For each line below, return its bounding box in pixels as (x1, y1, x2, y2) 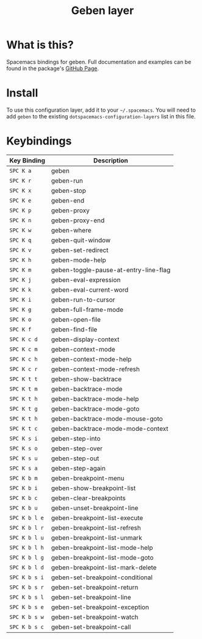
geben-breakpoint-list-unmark (51, 533, 142, 542)
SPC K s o (9, 445, 38, 452)
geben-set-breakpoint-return (51, 583, 139, 591)
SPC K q (9, 236, 32, 244)
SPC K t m (9, 385, 38, 392)
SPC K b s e (9, 604, 45, 610)
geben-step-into (51, 434, 101, 442)
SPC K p (9, 207, 32, 214)
